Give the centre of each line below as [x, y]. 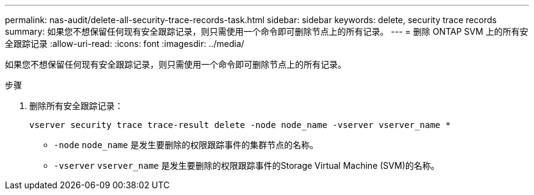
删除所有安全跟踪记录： [76, 106]
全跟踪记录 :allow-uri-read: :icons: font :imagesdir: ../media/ [125, 44]
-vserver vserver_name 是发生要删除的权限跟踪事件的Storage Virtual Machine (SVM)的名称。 [247, 165]
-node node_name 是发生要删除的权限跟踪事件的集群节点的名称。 [186, 145]
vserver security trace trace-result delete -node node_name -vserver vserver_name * [240, 125]
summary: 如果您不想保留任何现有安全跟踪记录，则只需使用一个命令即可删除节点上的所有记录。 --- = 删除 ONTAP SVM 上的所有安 [267, 31]
